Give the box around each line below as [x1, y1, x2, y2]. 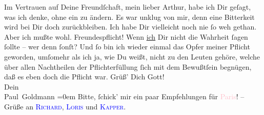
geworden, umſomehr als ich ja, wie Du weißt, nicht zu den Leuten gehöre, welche [4, 51, 260, 62]
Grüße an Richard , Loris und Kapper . [4, 101, 126, 111]
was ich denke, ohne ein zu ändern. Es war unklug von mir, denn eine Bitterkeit [4, 11, 255, 22]
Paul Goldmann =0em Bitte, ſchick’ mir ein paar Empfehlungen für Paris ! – [4, 91, 245, 102]
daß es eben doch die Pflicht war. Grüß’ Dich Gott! [4, 71, 165, 82]
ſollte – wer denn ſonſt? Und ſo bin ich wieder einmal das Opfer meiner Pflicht [4, 41, 250, 52]
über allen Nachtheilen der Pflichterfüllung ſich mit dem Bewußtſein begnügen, [4, 61, 252, 72]
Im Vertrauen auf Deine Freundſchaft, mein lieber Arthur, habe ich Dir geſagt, [4, 2, 251, 12]
